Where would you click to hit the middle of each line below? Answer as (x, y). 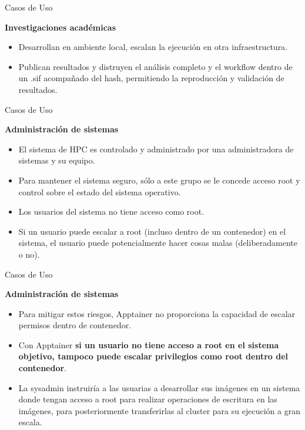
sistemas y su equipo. (57, 160)
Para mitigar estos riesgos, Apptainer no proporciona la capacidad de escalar (157, 313)
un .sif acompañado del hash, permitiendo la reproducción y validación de (151, 78)
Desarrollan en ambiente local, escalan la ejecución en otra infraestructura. (153, 47)
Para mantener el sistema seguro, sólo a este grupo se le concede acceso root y (159, 180)
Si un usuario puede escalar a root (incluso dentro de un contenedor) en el (152, 231)
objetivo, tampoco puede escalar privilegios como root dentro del (153, 356)
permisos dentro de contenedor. (75, 325)
